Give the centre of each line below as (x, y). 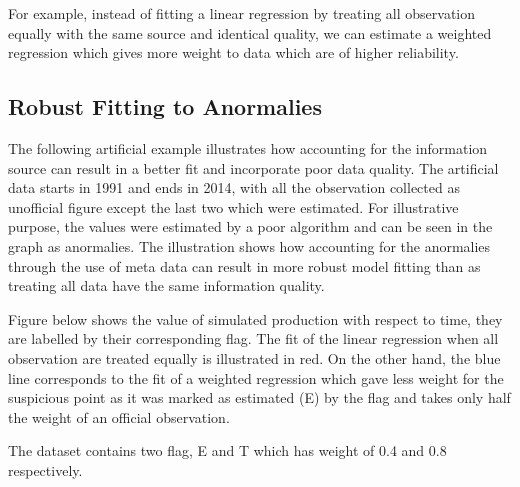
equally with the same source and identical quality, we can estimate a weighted (250, 32)
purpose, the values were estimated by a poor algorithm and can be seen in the (250, 226)
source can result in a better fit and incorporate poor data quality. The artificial (253, 167)
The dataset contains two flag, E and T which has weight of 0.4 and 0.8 (227, 450)
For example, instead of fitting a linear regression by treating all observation (242, 13)
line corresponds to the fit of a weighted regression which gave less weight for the (256, 377)
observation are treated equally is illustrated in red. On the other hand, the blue (254, 357)
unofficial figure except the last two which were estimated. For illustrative (233, 206)
